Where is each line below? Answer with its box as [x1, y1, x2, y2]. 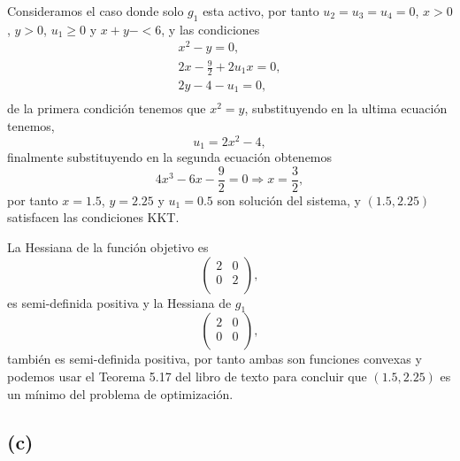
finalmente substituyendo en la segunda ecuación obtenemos [7, 148, 333, 166]
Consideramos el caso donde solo [7, 2, 184, 19]
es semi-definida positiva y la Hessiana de [7, 293, 232, 311]
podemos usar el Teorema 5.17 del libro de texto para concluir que [7, 366, 367, 385]
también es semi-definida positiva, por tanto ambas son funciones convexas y [7, 350, 422, 368]
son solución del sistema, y [217, 190, 361, 209]
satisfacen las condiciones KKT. [7, 208, 180, 227]
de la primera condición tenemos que [7, 99, 206, 118]
